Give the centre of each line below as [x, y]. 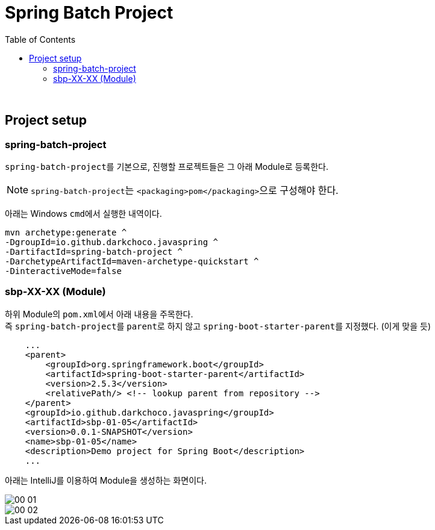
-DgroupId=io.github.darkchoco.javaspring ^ [112, 242]
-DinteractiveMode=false [63, 271]
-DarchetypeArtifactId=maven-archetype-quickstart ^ [132, 261]
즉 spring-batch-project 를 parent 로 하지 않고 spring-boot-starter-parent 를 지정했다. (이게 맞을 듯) [218, 326]
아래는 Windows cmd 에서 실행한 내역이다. [83, 213]
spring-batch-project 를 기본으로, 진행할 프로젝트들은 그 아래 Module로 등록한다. [167, 166]
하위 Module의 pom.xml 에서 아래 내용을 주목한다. [99, 314]
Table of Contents [40, 39]
